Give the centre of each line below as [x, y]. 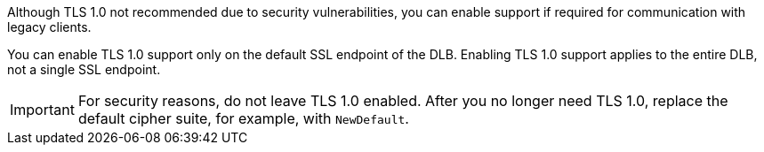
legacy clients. [49, 27]
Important [42, 110]
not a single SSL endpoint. [84, 69]
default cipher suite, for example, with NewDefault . [243, 118]
